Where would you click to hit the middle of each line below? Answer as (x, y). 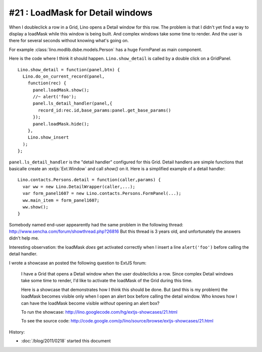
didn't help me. (24, 238)
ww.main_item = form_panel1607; (61, 200)
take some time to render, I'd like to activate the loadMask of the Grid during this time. (107, 281)
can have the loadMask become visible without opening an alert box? (90, 303)
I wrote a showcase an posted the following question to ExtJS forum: (78, 263)
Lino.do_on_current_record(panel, (64, 76)
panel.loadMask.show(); (61, 90)
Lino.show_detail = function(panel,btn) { (69, 70)
